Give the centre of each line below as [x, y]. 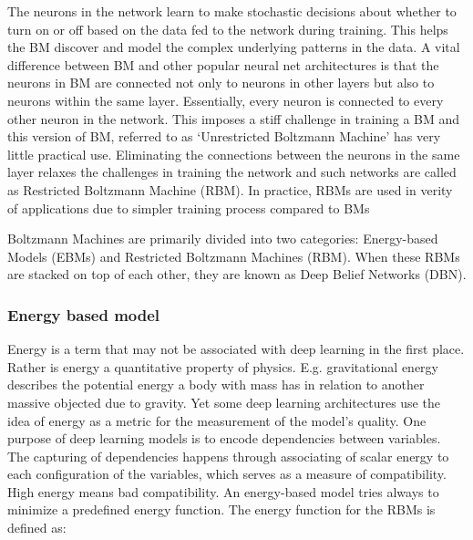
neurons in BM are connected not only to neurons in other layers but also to [221, 83]
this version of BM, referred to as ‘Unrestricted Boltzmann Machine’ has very [224, 136]
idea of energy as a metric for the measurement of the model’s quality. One [217, 420]
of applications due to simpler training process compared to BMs [189, 208]
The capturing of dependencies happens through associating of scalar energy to [228, 456]
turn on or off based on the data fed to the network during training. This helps [228, 29]
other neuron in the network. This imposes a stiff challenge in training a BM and [234, 118]
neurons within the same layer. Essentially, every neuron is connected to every [226, 100]
